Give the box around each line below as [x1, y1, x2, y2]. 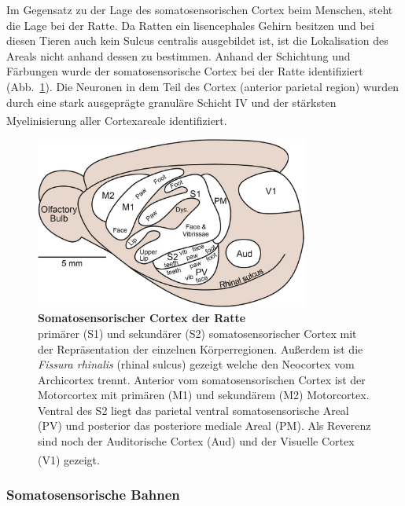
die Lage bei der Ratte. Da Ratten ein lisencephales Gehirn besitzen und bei [6, 16, 374, 33]
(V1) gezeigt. [38, 451, 100, 467]
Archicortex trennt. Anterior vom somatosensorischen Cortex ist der [38, 371, 366, 387]
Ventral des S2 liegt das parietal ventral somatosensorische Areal [38, 401, 349, 418]
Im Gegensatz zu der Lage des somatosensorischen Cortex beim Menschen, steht [6, 2, 393, 17]
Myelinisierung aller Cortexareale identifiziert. [6, 112, 227, 128]
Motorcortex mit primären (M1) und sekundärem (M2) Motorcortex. [38, 387, 370, 403]
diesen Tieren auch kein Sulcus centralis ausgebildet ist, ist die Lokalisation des [6, 32, 388, 49]
